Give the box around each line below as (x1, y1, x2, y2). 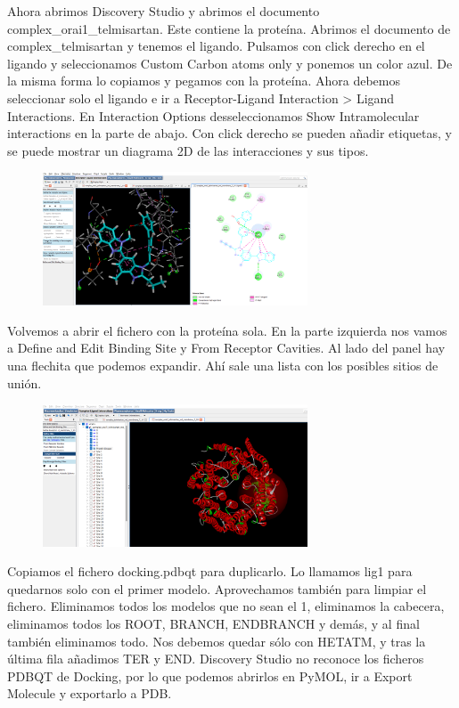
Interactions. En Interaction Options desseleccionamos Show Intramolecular (7, 106, 420, 125)
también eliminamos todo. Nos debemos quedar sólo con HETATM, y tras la (7, 631, 426, 650)
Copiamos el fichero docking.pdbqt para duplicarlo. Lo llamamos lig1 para (7, 562, 413, 581)
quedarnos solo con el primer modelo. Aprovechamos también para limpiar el (7, 579, 427, 598)
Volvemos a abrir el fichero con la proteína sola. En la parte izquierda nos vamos (7, 321, 447, 339)
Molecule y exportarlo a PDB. (7, 684, 172, 703)
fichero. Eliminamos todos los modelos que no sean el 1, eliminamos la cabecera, (7, 597, 445, 615)
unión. (7, 373, 42, 392)
